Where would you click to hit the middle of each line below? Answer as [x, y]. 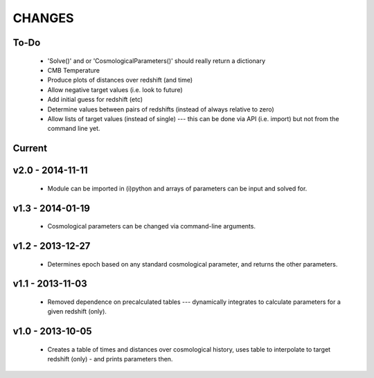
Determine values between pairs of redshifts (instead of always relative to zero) [161, 109]
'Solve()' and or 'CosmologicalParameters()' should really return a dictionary [157, 61]
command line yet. [74, 129]
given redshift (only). [77, 312]
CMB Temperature [74, 70]
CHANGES [43, 18]
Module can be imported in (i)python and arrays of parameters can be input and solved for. [177, 188]
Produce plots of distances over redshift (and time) [120, 80]
